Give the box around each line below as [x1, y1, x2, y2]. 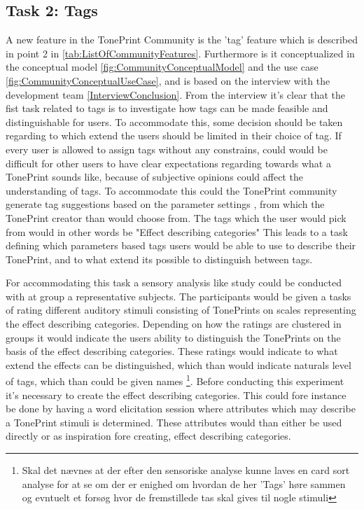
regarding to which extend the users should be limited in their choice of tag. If [6, 128, 342, 143]
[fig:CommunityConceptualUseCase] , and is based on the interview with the [6, 73, 330, 88]
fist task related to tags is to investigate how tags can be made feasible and [6, 101, 328, 116]
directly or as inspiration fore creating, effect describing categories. [6, 428, 291, 443]
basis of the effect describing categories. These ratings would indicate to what [6, 344, 338, 358]
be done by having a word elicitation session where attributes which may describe [6, 401, 356, 416]
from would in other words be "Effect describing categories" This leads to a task [6, 224, 348, 239]
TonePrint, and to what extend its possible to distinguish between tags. [6, 251, 313, 266]
